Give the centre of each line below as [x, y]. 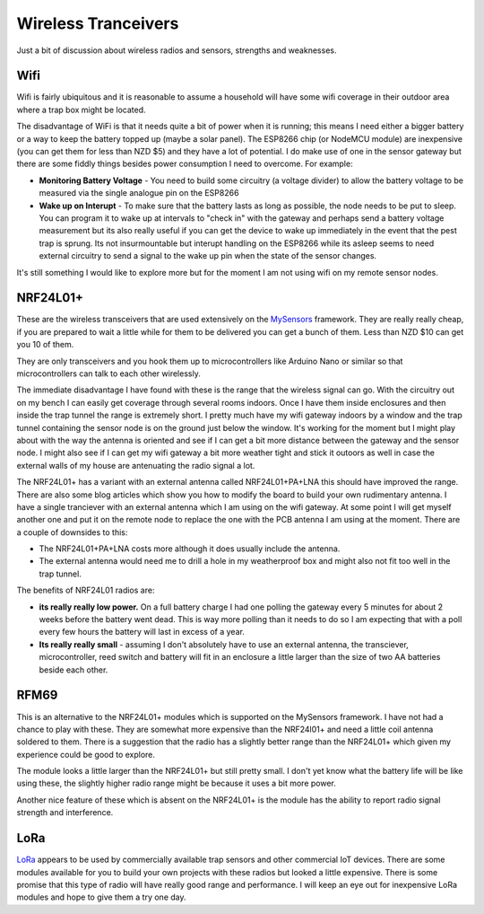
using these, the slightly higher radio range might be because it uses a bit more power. [176, 783]
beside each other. [73, 670]
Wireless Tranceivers [98, 23]
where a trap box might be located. [81, 110]
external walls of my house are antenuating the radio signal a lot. [136, 465]
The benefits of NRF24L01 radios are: [86, 590]
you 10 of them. [45, 345]
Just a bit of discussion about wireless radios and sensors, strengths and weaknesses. [177, 50]
